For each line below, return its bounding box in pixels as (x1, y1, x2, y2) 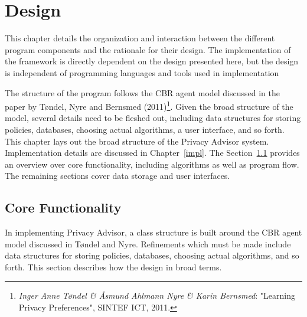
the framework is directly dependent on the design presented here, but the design (5, 55, 299, 67)
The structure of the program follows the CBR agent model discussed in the (5, 86, 280, 99)
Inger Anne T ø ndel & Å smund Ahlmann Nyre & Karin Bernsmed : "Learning (18, 289, 295, 302)
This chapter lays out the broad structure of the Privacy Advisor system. (5, 135, 269, 147)
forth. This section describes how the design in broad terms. (5, 260, 222, 273)
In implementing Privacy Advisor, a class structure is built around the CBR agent (5, 226, 302, 238)
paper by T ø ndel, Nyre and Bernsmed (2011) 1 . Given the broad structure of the (5, 99, 293, 112)
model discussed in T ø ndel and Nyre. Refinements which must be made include (5, 237, 291, 250)
